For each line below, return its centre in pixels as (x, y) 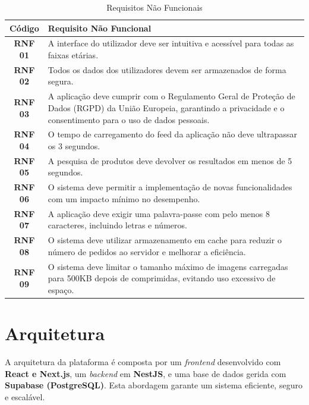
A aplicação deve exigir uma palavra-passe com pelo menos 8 (159, 213)
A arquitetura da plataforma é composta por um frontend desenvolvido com (143, 361)
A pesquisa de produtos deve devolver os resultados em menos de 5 (170, 160)
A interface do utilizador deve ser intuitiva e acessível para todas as (171, 43)
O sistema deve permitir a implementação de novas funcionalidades (170, 187)
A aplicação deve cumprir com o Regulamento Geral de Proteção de (171, 96)
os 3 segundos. (74, 145)
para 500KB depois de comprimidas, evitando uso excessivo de (162, 278)
